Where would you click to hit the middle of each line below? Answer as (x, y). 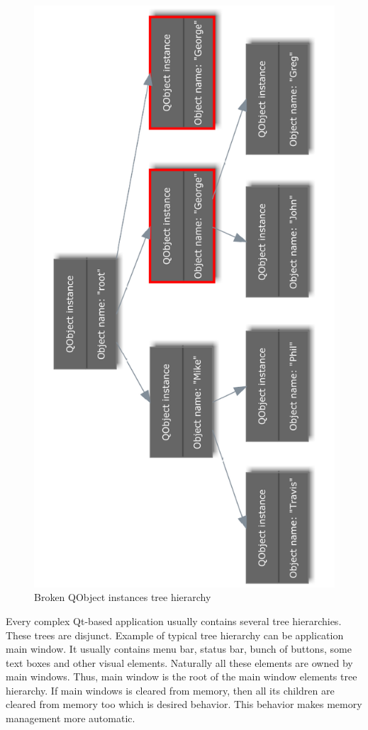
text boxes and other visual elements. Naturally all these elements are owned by (179, 662)
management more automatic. (71, 718)
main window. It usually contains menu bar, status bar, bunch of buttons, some (179, 649)
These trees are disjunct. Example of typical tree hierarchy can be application (175, 635)
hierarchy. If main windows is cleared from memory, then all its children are (170, 690)
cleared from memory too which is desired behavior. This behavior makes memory (184, 704)
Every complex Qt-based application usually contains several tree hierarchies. (174, 620)
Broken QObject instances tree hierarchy (123, 597)
